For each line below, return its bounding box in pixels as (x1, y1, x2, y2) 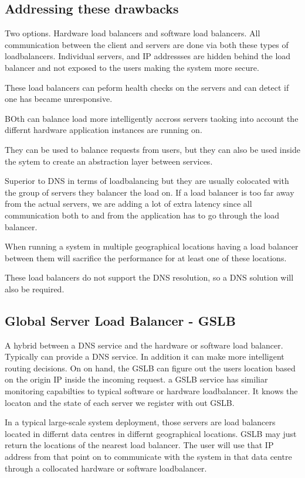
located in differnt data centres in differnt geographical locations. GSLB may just (5, 427, 297, 439)
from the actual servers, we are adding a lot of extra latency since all (5, 197, 252, 210)
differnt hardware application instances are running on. (5, 124, 202, 136)
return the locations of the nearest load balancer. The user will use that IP (5, 439, 274, 451)
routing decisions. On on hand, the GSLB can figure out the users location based (5, 361, 296, 374)
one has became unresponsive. (5, 93, 113, 105)
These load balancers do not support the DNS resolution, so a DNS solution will (5, 271, 294, 284)
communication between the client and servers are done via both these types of (5, 38, 289, 50)
